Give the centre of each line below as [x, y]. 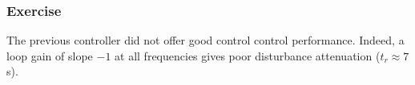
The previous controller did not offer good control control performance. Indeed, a [205, 40]
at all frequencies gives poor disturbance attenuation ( [248, 55]
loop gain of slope [50, 55]
